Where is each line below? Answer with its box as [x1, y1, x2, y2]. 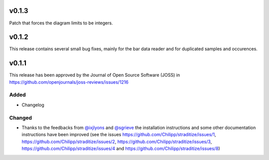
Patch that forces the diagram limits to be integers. [9, 20, 113, 26]
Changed [9, 114, 32, 121]
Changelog [21, 102, 44, 108]
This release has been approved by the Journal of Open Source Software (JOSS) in [9, 72, 180, 78]
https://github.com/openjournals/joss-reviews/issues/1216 [9, 79, 129, 85]
